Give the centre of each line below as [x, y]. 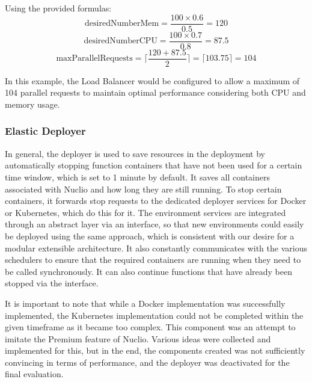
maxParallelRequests [94, 59]
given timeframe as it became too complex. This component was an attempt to [150, 327]
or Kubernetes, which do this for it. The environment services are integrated [145, 212]
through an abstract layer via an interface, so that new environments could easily [154, 224]
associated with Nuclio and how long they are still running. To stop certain [143, 189]
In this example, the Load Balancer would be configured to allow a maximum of [152, 80]
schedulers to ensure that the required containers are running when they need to [153, 260]
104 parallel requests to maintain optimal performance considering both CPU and [155, 92]
